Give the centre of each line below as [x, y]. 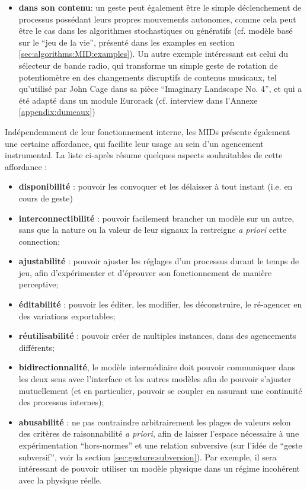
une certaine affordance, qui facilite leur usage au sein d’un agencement [134, 143]
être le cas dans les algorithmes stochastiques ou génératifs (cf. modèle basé [156, 31]
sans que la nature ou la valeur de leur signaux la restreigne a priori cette [153, 230]
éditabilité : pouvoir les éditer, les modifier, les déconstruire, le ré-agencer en [160, 304]
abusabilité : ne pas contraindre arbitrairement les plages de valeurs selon [155, 422]
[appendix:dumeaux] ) [57, 112]
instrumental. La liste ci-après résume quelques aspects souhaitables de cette [144, 155]
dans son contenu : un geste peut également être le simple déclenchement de [160, 7]
